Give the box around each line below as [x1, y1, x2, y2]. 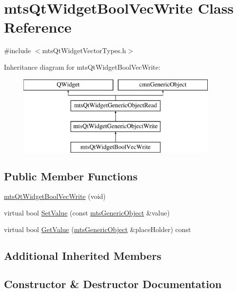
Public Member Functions [4, 168, 138, 183]
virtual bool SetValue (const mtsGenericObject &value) [4, 208, 170, 218]
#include [4, 45, 31, 56]
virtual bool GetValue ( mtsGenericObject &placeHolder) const [4, 224, 191, 234]
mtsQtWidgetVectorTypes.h [42, 45, 126, 56]
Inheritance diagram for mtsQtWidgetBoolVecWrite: [4, 61, 160, 72]
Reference [4, 17, 72, 37]
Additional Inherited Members [4, 248, 161, 263]
